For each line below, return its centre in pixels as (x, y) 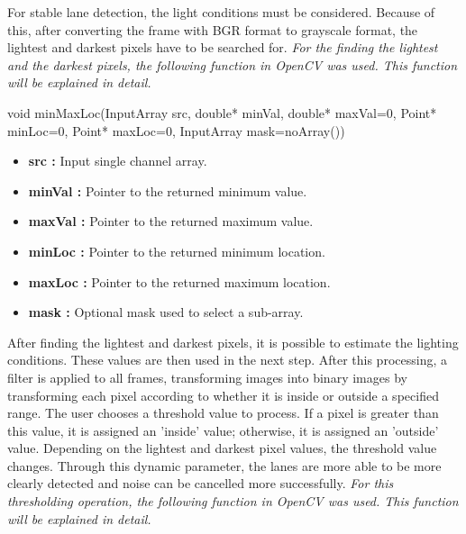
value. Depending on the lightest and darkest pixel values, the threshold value (222, 448)
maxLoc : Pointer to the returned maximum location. (179, 281)
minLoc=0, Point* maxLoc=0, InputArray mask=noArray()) (176, 130)
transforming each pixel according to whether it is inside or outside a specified (223, 395)
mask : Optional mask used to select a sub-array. (166, 312)
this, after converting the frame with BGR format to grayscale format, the (213, 29)
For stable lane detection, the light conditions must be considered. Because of (221, 12)
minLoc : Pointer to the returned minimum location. (177, 251)
